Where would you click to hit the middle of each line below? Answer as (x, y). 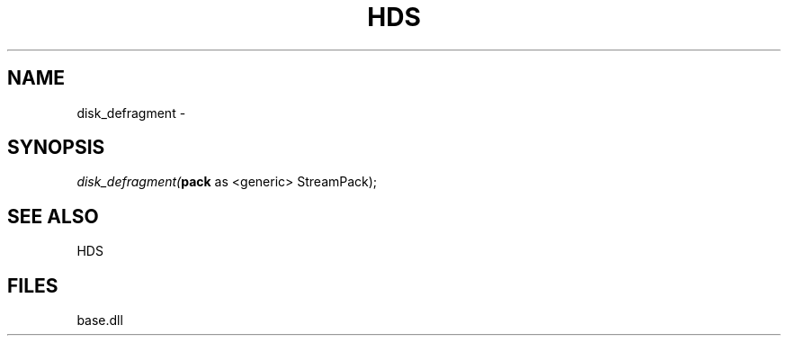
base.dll (100, 320)
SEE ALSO (53, 216)
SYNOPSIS (56, 148)
